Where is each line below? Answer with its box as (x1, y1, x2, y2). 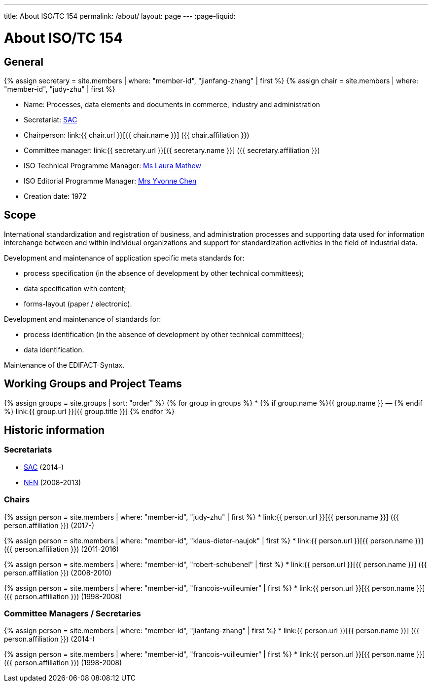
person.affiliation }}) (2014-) (4, 635, 95, 644)
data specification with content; (24, 284, 126, 293)
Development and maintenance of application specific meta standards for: (4, 253, 245, 262)
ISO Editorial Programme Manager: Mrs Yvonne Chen (24, 176, 197, 185)
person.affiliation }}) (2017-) (4, 521, 94, 530)
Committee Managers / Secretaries (4, 608, 141, 618)
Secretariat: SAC (24, 115, 77, 124)
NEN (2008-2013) (24, 478, 81, 487)
